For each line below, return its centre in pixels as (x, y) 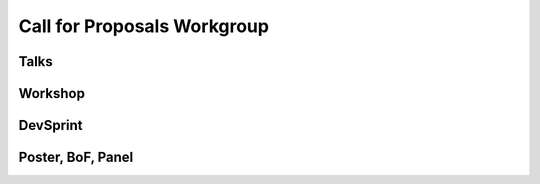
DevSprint (50, 125)
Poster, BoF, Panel (76, 157)
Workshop (51, 93)
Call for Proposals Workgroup (144, 26)
